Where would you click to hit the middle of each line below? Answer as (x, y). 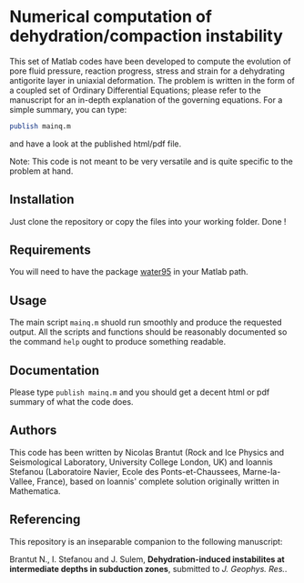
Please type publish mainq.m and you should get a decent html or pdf (140, 392)
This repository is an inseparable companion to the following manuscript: (146, 541)
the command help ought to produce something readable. (117, 342)
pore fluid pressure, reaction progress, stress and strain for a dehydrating (147, 71)
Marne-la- (262, 471)
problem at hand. (41, 171)
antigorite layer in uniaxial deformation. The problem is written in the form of (152, 80)
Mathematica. (35, 491)
